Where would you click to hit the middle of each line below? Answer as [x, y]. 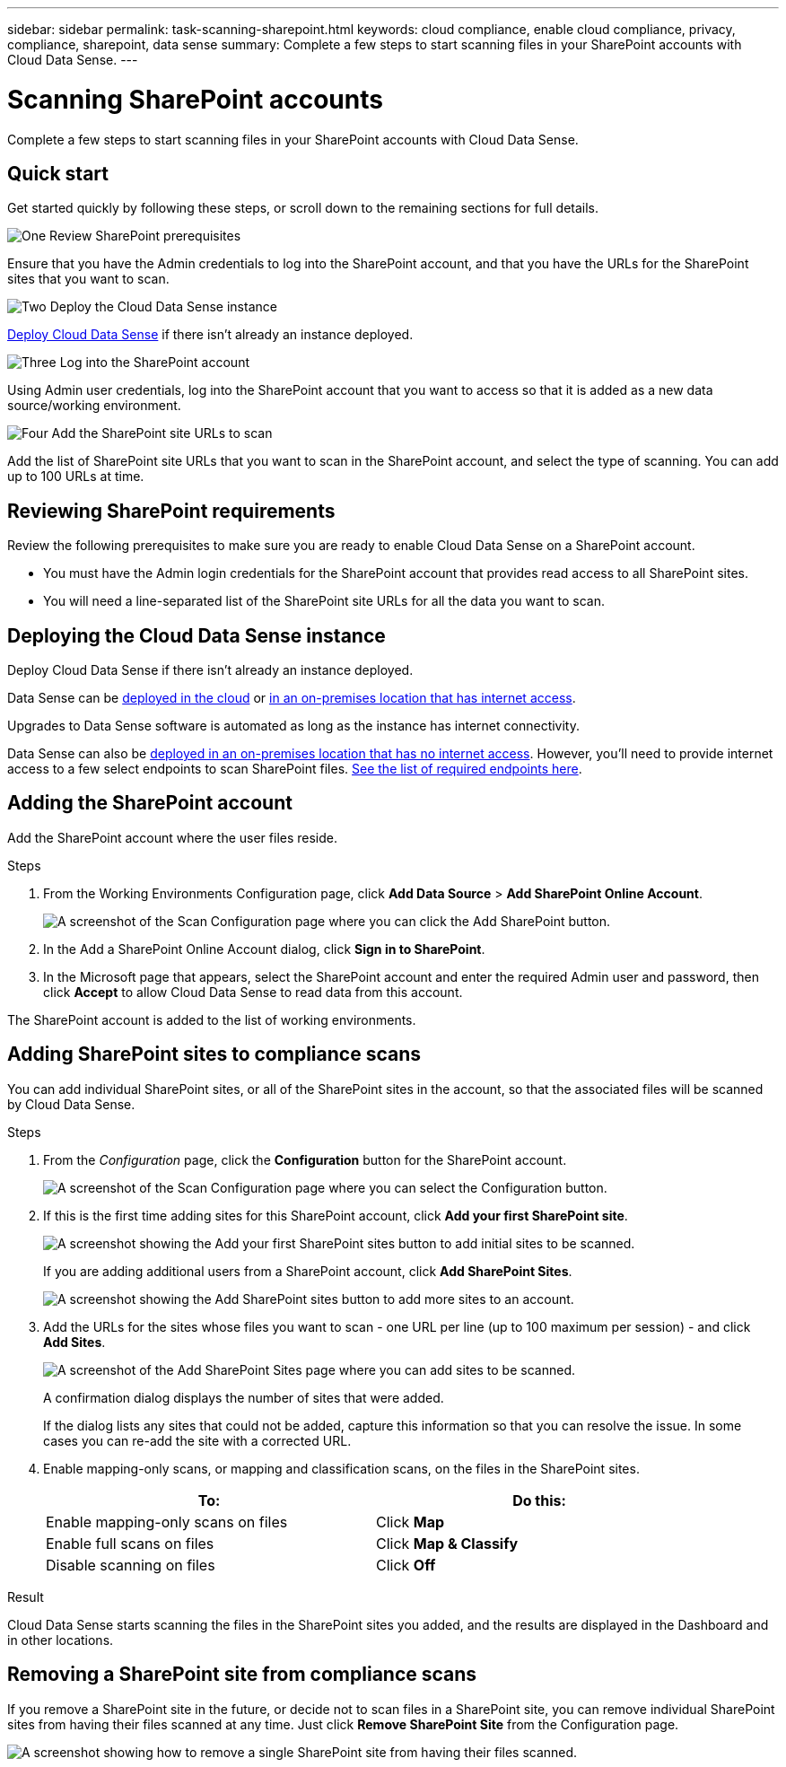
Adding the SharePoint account [150, 803]
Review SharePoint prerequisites [145, 236]
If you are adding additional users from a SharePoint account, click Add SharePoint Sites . [308, 1271]
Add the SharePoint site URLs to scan [162, 433]
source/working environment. [94, 406]
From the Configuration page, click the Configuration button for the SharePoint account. [305, 1159]
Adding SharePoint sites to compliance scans [214, 1054]
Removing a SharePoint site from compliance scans [242, 1675]
